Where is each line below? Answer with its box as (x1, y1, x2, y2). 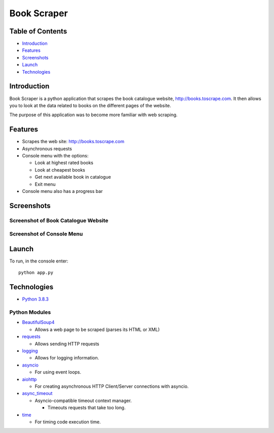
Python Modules (9, 309, 51, 316)
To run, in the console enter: (9, 258, 68, 264)
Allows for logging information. (35, 355, 99, 361)
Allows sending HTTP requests (35, 341, 99, 347)
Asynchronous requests (22, 145, 72, 152)
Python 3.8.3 (22, 296, 49, 302)
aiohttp (22, 376, 37, 382)
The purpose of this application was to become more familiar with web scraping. (9, 112, 178, 118)
